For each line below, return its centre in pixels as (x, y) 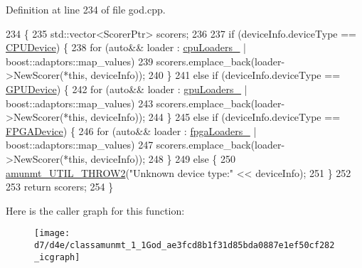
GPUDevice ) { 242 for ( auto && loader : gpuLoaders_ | (127, 89)
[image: (52, 234)
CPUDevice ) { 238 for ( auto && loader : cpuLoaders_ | (126, 47)
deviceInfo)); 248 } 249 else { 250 (163, 158)
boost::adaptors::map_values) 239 (80, 61)
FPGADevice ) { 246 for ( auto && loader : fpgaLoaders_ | (131, 130)
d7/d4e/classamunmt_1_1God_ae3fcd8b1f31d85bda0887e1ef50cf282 (185, 245)
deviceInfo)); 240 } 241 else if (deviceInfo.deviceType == (215, 75)
